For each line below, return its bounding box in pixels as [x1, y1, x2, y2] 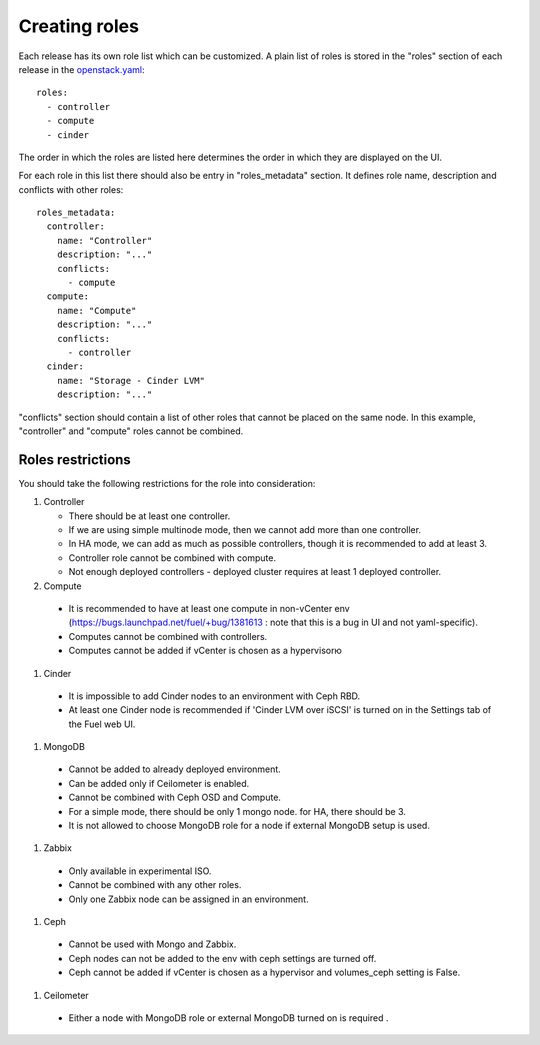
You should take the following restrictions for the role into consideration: [18, 477, 316, 489]
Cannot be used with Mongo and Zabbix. [68, 938, 237, 950]
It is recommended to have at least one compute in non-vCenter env [68, 602, 350, 614]
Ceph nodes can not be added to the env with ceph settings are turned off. [68, 952, 377, 964]
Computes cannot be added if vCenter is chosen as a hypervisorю [68, 645, 342, 657]
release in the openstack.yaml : [18, 63, 145, 75]
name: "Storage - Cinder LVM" [56, 375, 205, 386]
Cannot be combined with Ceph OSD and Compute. [68, 791, 282, 804]
